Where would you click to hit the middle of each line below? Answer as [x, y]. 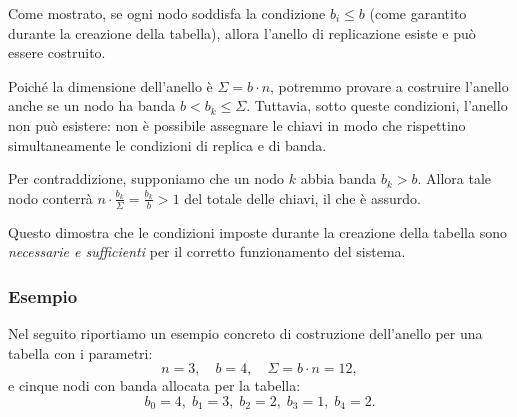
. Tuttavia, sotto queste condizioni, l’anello [377, 105]
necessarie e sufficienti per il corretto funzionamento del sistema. [207, 251]
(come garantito [418, 13]
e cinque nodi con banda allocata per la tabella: [154, 385]
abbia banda [338, 178]
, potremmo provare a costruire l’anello [389, 85]
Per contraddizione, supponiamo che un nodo [146, 178]
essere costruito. [57, 52]
